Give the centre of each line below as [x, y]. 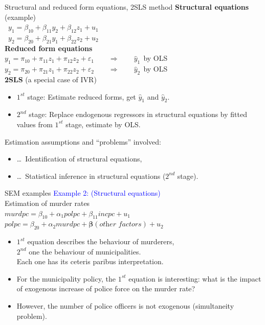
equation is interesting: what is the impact [195, 278]
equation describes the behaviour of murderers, [101, 241]
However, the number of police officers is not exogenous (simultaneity [125, 306]
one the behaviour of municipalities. [85, 251]
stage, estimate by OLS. [103, 124]
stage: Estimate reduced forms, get [82, 96]
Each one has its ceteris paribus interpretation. [90, 261]
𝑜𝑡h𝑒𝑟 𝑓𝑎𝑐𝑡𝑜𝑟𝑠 [120, 225]
